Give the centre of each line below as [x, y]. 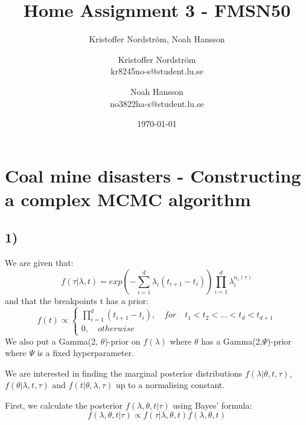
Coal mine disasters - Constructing [153, 175]
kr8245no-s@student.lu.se [157, 71]
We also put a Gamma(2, [52, 341]
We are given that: [39, 263]
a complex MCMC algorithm [128, 199]
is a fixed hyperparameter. [86, 353]
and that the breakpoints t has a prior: [77, 300]
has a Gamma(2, [232, 341]
